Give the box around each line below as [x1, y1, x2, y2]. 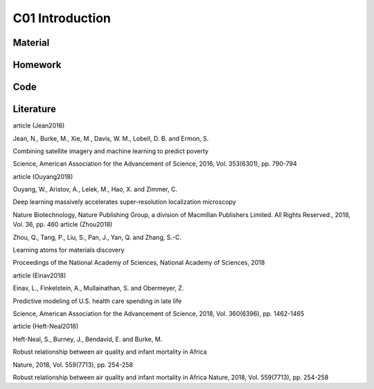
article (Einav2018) [12, 271, 66, 279]
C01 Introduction [12, 10, 111, 26]
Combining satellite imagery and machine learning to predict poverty [12, 146, 209, 155]
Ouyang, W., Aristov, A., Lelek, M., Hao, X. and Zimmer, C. [12, 185, 178, 193]
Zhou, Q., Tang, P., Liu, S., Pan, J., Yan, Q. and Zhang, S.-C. [12, 233, 181, 241]
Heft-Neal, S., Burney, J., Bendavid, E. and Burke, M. [12, 335, 163, 343]
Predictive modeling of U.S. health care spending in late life [12, 297, 182, 305]
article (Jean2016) [12, 121, 65, 130]
